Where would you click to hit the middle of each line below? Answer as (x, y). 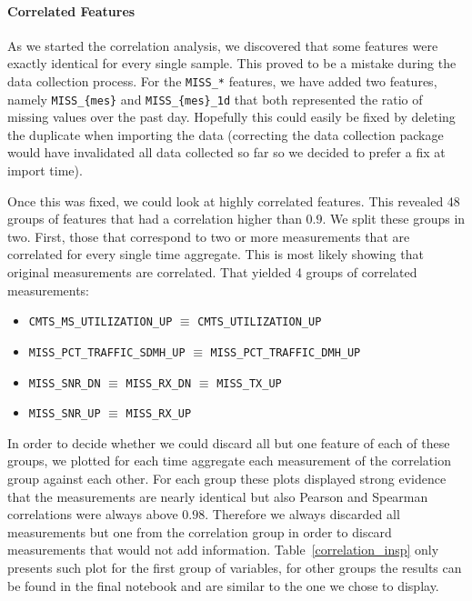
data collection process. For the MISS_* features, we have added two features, (222, 80)
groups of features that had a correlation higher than (155, 219)
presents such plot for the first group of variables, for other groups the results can (235, 568)
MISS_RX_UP (159, 414)
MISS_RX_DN (159, 383)
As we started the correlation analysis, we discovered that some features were (223, 45)
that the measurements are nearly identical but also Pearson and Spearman (218, 496)
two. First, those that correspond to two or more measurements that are (209, 236)
